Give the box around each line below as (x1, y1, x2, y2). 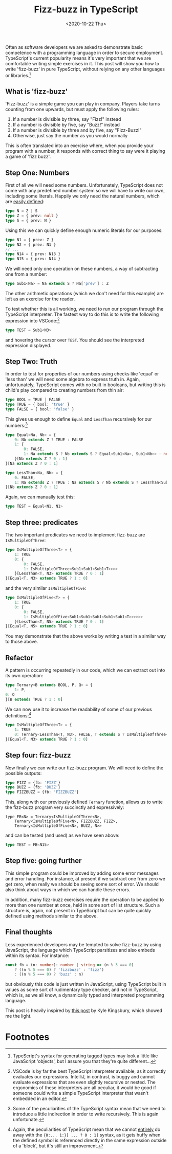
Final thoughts (5, 928, 53, 936)
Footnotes (5, 1031, 50, 1042)
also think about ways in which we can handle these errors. (5, 886, 131, 893)
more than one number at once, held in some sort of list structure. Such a (5, 901, 160, 908)
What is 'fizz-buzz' (5, 87, 68, 96)
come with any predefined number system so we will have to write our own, (5, 188, 165, 194)
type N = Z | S (5, 208, 38, 214)
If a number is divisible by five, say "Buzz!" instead (12, 122, 120, 128)
